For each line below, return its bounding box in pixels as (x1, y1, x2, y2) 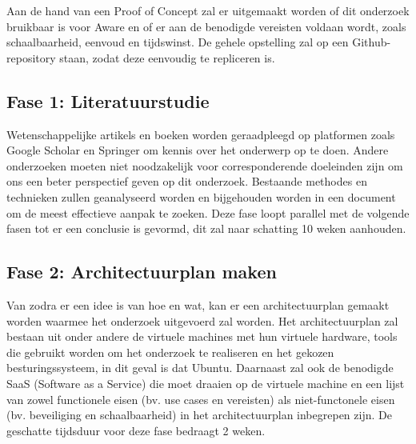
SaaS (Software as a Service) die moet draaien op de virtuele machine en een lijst (6, 374, 405, 391)
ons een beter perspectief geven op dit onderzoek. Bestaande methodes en (6, 173, 367, 190)
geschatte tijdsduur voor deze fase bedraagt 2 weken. (6, 422, 266, 438)
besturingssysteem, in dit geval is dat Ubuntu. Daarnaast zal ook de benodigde (6, 359, 394, 376)
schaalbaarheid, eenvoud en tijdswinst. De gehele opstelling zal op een (6, 34, 349, 50)
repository (6, 49, 56, 66)
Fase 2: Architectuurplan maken (6, 259, 277, 284)
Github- (352, 34, 391, 50)
